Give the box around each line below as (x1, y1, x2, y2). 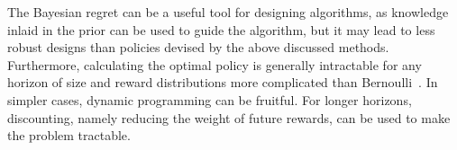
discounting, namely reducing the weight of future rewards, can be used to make (7, 108, 451, 127)
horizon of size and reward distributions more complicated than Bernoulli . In (7, 73, 438, 92)
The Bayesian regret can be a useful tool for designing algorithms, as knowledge (7, 3, 449, 21)
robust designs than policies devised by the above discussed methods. (7, 38, 389, 57)
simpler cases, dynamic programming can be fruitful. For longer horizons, (7, 90, 412, 109)
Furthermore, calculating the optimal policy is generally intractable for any (7, 55, 422, 74)
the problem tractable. (7, 126, 131, 145)
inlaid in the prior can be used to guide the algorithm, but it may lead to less (7, 20, 435, 39)
